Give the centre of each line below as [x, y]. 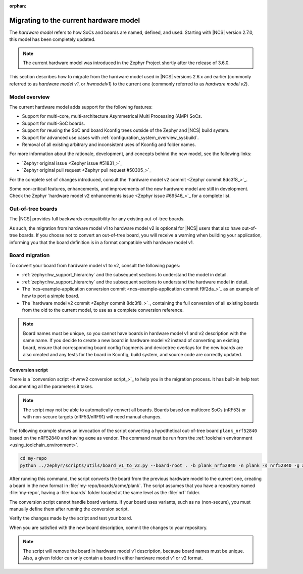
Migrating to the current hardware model [75, 20]
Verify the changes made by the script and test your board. [71, 518]
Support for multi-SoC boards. [54, 123]
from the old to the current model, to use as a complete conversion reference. [103, 310]
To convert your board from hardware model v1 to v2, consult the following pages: [95, 265]
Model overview [30, 97]
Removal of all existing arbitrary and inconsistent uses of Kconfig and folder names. [109, 145]
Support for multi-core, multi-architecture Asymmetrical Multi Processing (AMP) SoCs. [112, 116]
